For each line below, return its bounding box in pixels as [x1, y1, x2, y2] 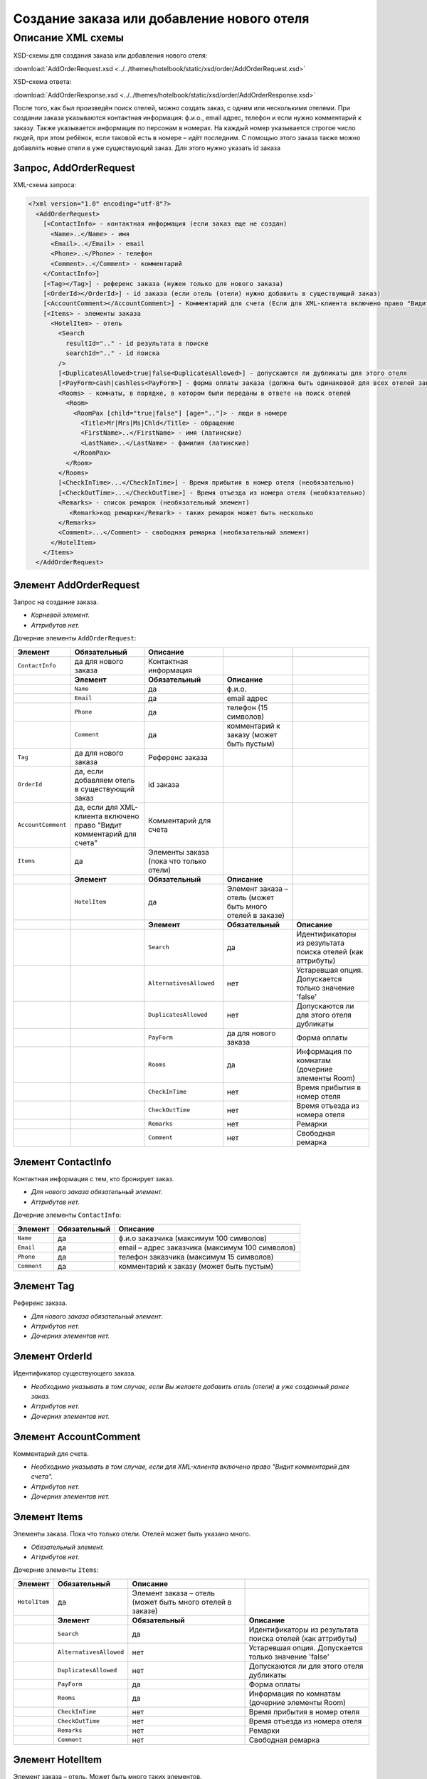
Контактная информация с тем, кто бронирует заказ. [13, 1175, 174, 1183]
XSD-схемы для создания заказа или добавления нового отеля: [13, 51, 208, 60]
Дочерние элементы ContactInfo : [13, 1210, 122, 1220]
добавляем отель [74, 775, 135, 785]
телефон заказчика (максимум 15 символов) [118, 1252, 274, 1262]
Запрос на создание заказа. [13, 598, 99, 606]
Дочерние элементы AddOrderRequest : [13, 634, 137, 643]
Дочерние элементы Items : [13, 1566, 99, 1574]
